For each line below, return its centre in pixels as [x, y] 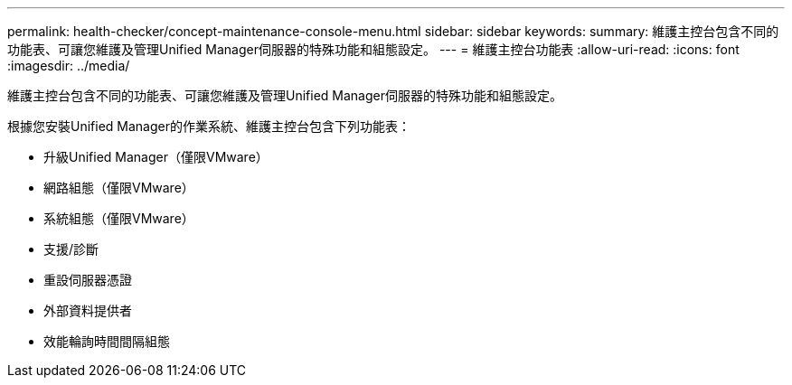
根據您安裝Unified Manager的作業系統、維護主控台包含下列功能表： [209, 126]
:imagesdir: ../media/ [69, 66]
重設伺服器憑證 [88, 280]
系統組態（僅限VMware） [119, 218]
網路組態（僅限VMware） [119, 188]
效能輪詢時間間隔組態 [107, 341]
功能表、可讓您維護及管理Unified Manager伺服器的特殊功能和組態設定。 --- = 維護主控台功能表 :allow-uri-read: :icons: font [373, 49]
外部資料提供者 [88, 310]
